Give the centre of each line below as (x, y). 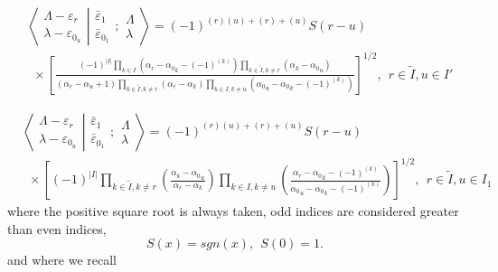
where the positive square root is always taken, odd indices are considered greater (233, 211)
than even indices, (57, 228)
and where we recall (62, 260)
